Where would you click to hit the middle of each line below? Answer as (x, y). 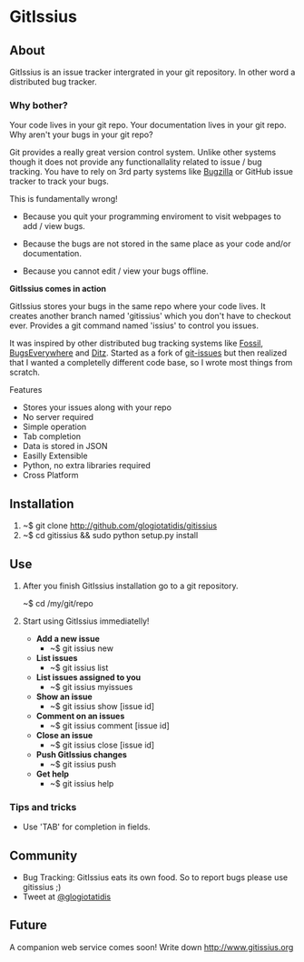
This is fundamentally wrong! (64, 199)
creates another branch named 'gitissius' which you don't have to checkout (151, 316)
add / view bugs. (54, 226)
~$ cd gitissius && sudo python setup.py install (110, 536)
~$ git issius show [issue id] (102, 706)
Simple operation (54, 427)
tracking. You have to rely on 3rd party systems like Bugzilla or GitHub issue (151, 172)
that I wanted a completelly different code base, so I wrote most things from (151, 363)
